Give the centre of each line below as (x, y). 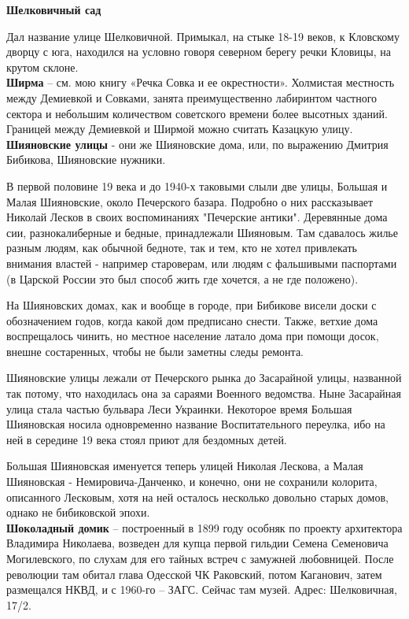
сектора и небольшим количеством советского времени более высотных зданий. (197, 113)
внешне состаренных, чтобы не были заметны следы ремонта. (155, 351)
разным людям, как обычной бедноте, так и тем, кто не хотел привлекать (182, 248)
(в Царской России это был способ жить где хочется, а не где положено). (182, 278)
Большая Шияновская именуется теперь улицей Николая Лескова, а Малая (185, 466)
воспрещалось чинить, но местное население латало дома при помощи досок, (193, 336)
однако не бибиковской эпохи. (78, 512)
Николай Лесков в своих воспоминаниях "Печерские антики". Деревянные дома (197, 217)
